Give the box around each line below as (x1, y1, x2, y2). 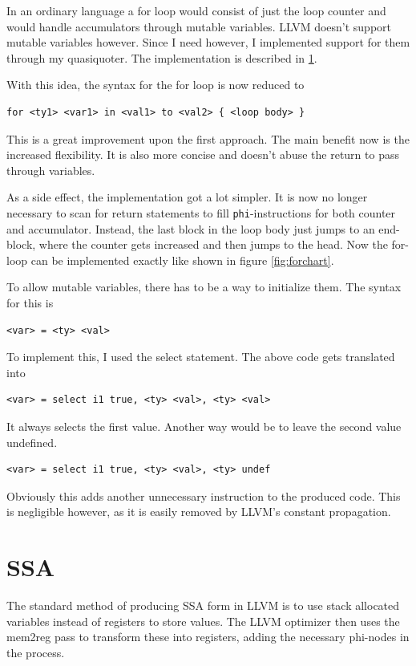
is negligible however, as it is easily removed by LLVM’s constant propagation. (6, 503, 391, 520)
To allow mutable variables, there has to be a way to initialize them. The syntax (6, 278, 402, 295)
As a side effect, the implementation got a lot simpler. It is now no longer (6, 189, 368, 205)
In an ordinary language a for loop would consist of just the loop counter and (6, 2, 386, 18)
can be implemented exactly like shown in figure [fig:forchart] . (30, 251, 334, 268)
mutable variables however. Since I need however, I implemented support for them (6, 34, 410, 51)
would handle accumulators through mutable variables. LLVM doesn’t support (6, 18, 392, 35)
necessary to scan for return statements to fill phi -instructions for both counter (6, 204, 396, 221)
